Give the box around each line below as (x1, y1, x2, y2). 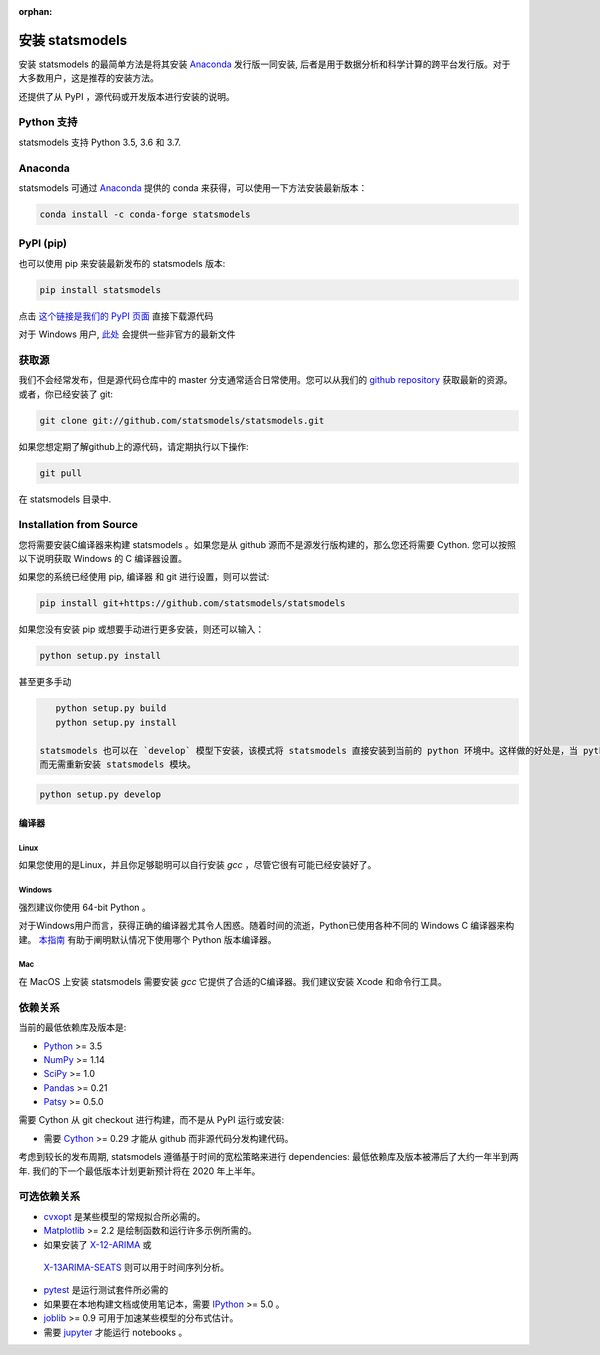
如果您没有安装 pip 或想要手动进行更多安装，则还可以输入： (18, 623, 265, 635)
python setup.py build (55, 703, 167, 714)
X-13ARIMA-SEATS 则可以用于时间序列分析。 (43, 1261, 230, 1273)
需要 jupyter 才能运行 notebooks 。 (43, 1326, 188, 1338)
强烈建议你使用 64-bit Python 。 (18, 901, 152, 913)
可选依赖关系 (18, 1190, 81, 1204)
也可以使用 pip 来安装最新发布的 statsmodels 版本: (18, 257, 226, 269)
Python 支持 (18, 115, 78, 129)
